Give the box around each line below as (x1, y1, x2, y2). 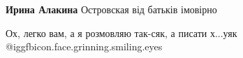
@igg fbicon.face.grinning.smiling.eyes (6, 39, 163, 54)
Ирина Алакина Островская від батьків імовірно (6, 2, 217, 16)
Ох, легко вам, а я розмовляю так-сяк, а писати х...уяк (6, 25, 237, 40)
